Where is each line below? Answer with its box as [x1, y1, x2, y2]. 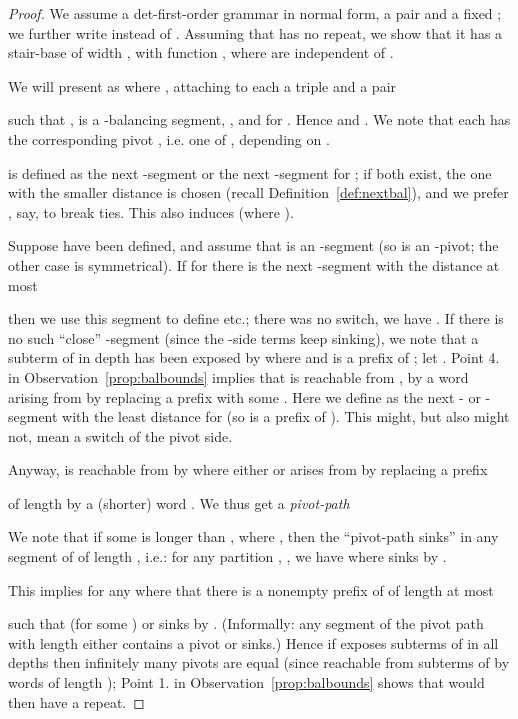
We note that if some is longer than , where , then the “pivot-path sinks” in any [8, 526, 499, 547]
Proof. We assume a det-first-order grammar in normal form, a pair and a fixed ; [8, 3, 502, 23]
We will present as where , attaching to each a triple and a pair [8, 75, 397, 96]
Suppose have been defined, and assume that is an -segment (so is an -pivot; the [8, 235, 499, 256]
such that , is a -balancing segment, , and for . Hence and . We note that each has [8, 109, 511, 130]
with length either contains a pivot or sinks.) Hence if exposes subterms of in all [8, 632, 499, 653]
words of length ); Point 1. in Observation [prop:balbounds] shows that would [8, 672, 485, 693]
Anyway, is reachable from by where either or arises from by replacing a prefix [8, 459, 488, 480]
